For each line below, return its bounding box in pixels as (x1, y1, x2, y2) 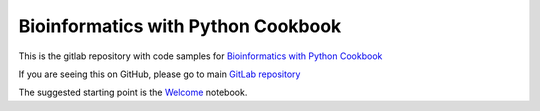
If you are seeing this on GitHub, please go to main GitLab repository (18, 68, 301, 80)
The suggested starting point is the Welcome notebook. (18, 86, 248, 99)
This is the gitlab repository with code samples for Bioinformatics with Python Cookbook (18, 50, 383, 62)
